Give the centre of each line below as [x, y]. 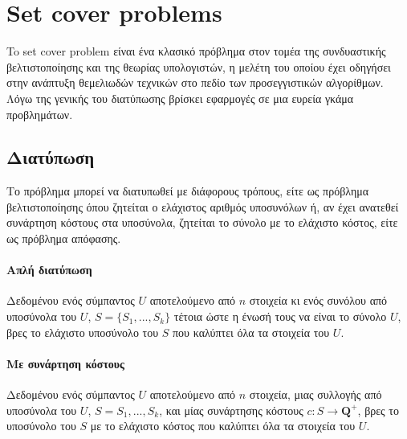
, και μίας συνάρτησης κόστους [231, 410]
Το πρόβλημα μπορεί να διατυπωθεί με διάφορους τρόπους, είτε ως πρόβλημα [188, 191]
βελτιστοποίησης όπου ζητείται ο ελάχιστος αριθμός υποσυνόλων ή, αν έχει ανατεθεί [203, 206]
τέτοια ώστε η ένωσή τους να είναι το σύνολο [280, 316]
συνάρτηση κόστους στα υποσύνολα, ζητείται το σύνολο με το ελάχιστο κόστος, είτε [202, 222]
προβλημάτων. [40, 114]
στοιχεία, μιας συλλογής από [315, 394]
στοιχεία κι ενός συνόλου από [318, 300]
